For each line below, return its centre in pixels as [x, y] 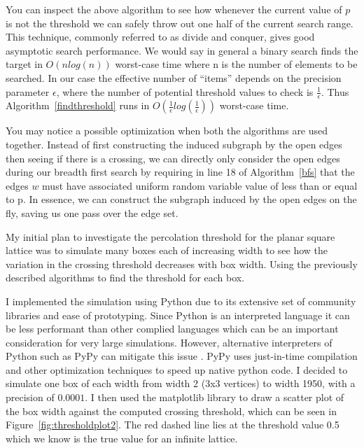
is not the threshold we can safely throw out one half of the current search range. [180, 23]
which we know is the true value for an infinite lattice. [122, 438]
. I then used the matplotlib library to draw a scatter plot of [215, 397]
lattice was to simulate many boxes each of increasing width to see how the [167, 250]
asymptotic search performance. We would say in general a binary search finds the [182, 50]
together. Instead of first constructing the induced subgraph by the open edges [174, 144]
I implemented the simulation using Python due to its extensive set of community [181, 301]
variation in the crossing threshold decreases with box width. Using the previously [182, 264]
